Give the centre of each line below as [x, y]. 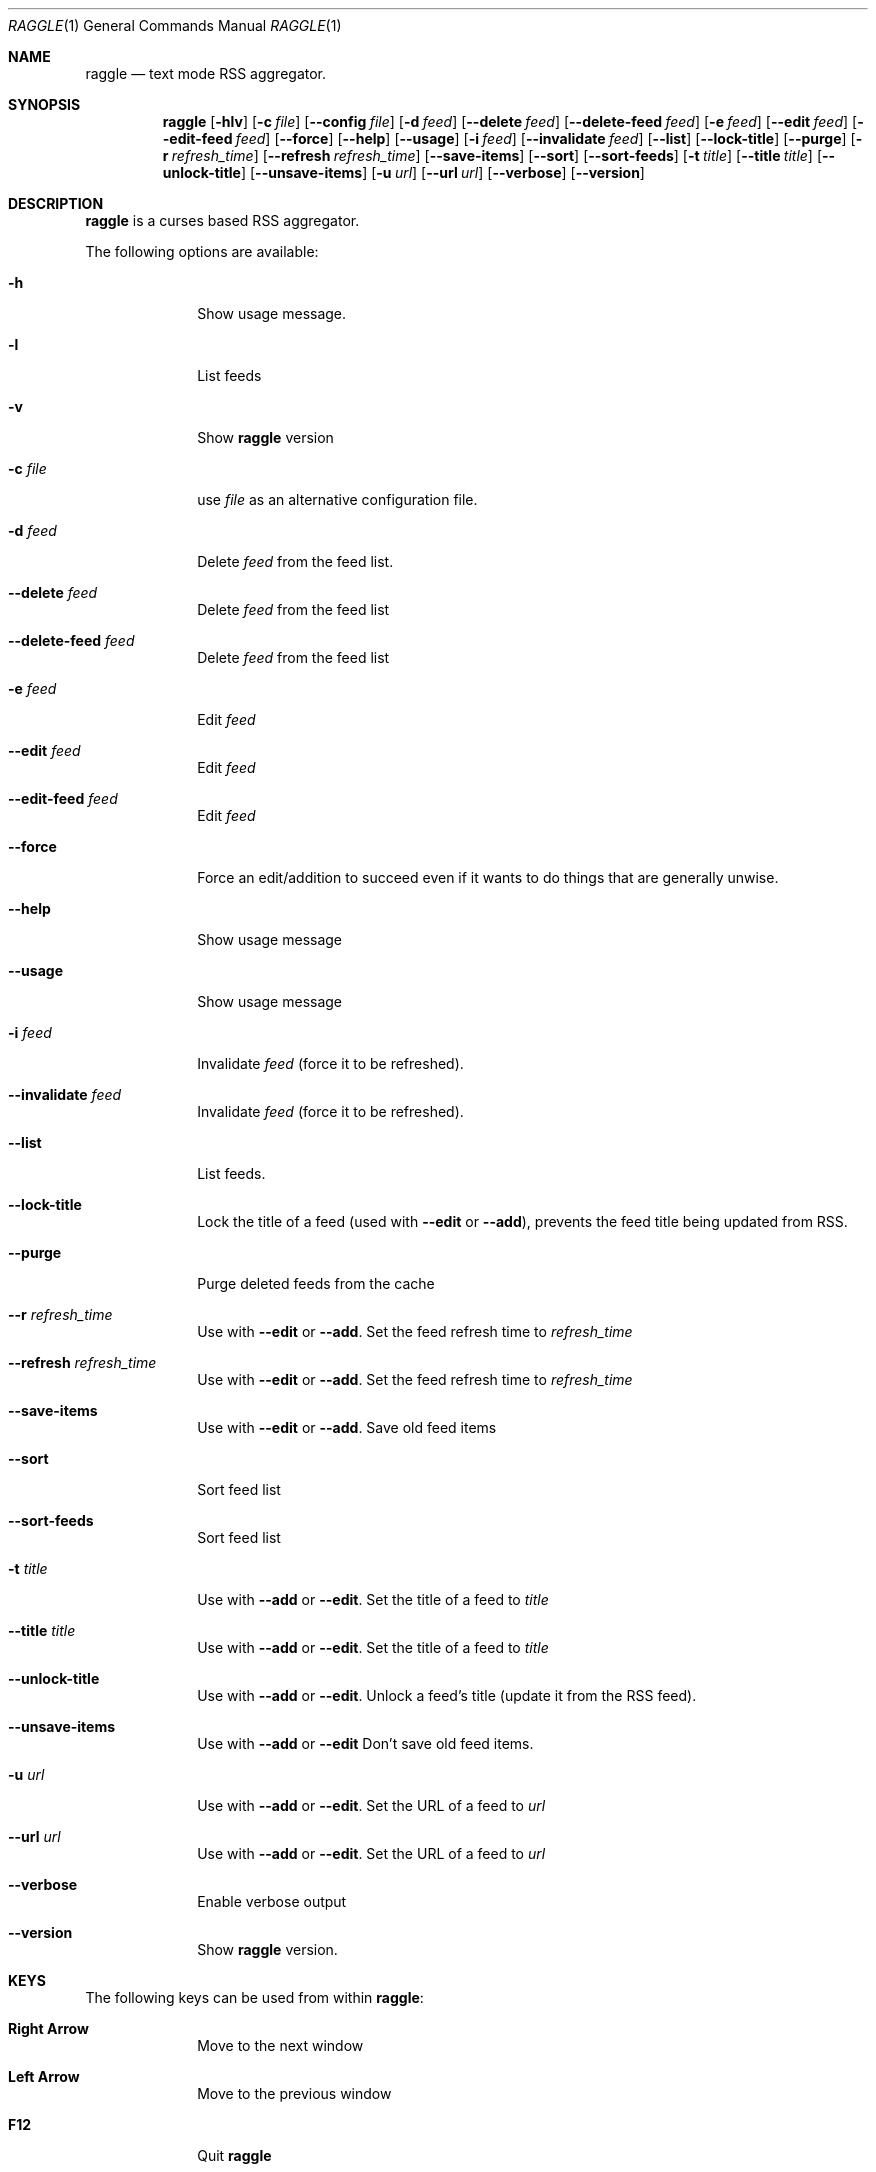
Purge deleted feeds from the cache [316, 1283]
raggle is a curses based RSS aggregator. [222, 220]
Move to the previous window [294, 2093]
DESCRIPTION [56, 203]
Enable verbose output [272, 1901]
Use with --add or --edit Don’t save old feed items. [365, 1743]
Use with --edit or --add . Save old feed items [347, 1427]
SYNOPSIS [44, 104]
